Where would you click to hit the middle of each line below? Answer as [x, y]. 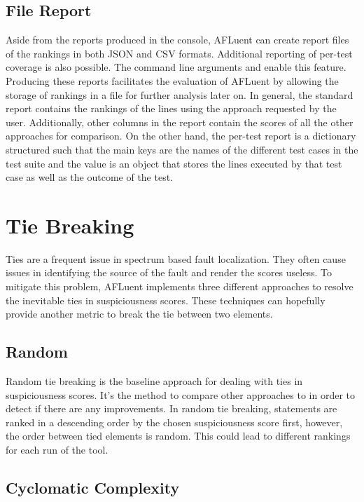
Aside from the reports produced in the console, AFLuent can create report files [177, 40]
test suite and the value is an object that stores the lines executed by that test [174, 163]
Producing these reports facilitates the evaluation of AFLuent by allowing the [172, 80]
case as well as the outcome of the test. [90, 177]
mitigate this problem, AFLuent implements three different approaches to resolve [180, 286]
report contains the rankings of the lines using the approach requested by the [171, 108]
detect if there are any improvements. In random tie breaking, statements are [171, 408]
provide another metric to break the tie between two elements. [139, 314]
